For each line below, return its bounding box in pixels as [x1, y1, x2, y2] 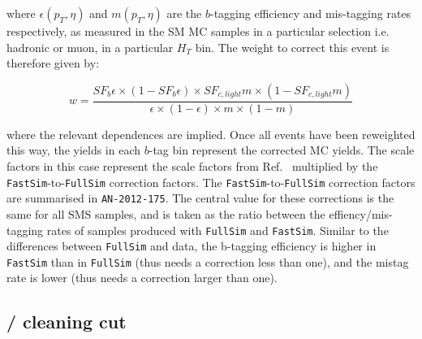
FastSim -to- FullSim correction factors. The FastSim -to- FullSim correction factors [6, 173, 416, 190]
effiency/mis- [329, 205, 393, 222]
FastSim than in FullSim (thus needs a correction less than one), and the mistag [6, 253, 409, 270]
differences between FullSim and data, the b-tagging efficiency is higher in [6, 237, 377, 254]
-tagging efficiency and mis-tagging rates [210, 5, 411, 21]
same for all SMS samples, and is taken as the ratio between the [6, 205, 325, 222]
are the [166, 5, 202, 21]
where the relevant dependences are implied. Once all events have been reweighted [6, 125, 416, 142]
